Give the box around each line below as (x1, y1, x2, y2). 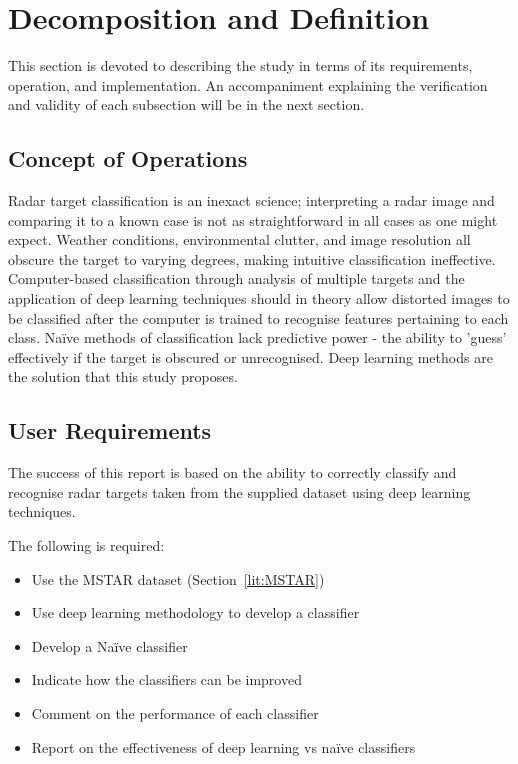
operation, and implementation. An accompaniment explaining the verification (8, 74, 488, 95)
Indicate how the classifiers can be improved (31, 669, 302, 690)
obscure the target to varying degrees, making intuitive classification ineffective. (8, 248, 496, 269)
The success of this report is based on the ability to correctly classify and (8, 462, 457, 483)
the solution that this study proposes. (8, 366, 238, 387)
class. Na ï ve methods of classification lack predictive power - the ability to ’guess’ (8, 327, 507, 348)
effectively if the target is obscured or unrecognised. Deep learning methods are (8, 346, 493, 367)
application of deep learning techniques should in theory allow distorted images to (8, 288, 510, 309)
